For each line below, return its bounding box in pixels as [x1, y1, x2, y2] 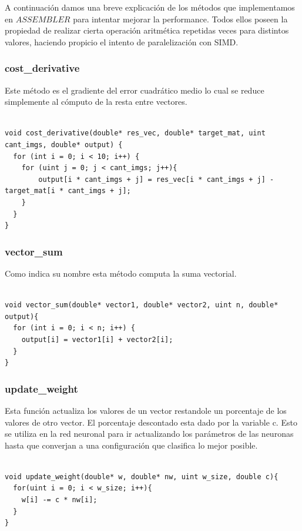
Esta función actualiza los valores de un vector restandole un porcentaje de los [5, 404, 287, 416]
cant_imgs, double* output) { [5, 140, 123, 149]
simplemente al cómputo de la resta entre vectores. [5, 95, 187, 108]
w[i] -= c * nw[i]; [21, 496, 98, 505]
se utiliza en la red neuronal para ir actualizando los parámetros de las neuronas [5, 427, 294, 440]
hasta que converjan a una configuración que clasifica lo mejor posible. [5, 439, 258, 451]
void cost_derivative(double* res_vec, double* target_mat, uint [5, 129, 266, 138]
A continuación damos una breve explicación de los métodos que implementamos [5, 1, 295, 13]
